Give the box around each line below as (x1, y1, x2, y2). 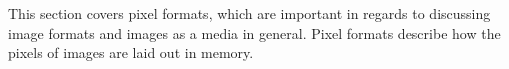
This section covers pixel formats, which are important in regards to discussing (8, 3, 491, 23)
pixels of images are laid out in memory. (8, 42, 254, 63)
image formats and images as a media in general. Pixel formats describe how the (8, 22, 501, 43)
